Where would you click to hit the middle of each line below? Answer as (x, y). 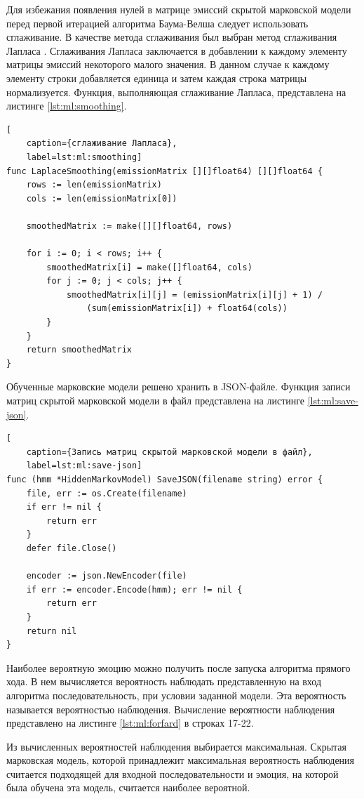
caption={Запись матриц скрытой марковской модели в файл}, (169, 452)
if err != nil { (64, 507)
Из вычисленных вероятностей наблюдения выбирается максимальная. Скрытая (176, 746)
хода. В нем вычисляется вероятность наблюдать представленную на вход (164, 681)
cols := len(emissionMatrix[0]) (102, 198)
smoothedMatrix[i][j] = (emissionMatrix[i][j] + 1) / (195, 295)
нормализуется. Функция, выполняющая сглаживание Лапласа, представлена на (176, 92)
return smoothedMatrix (79, 350)
